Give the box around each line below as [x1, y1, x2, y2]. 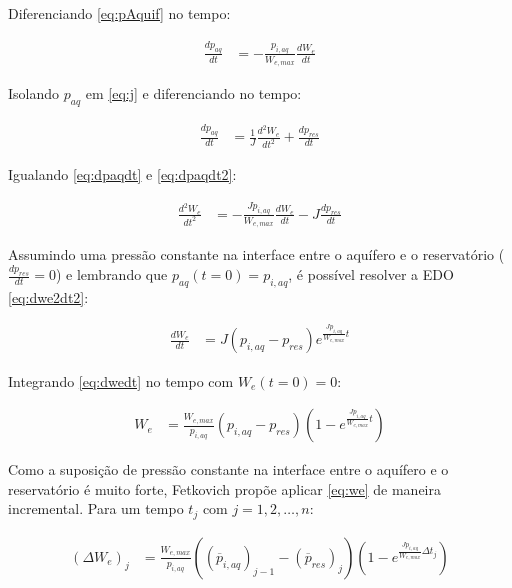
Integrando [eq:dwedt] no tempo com [8, 370, 234, 391]
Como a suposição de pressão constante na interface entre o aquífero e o [8, 459, 449, 480]
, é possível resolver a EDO [288, 264, 454, 285]
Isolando [8, 83, 60, 104]
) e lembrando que [55, 264, 168, 285]
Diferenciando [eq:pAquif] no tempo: [8, 3, 231, 23]
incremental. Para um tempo [8, 498, 184, 519]
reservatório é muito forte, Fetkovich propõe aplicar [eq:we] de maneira [8, 478, 441, 499]
